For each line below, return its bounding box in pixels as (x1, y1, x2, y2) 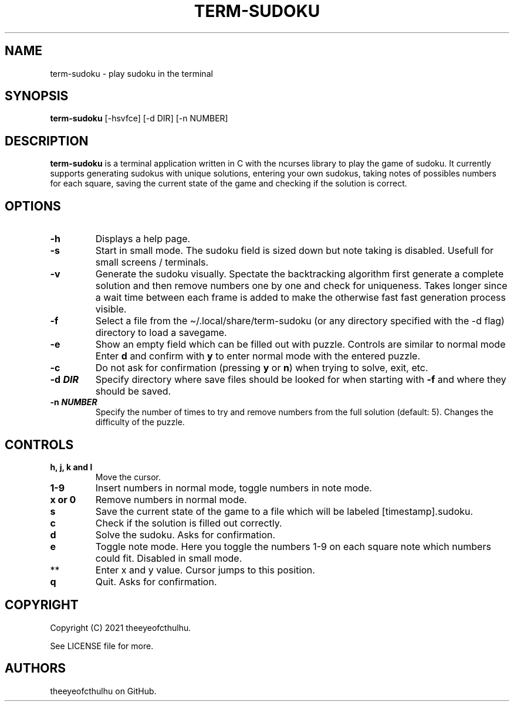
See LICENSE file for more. (50, 640, 154, 651)
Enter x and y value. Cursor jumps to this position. (95, 564, 315, 576)
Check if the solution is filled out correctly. (95, 517, 282, 529)
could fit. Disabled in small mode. (95, 552, 242, 564)
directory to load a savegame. (95, 327, 227, 339)
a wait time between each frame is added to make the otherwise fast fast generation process (95, 291, 506, 304)
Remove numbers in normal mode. (95, 493, 247, 505)
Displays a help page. (95, 233, 191, 245)
